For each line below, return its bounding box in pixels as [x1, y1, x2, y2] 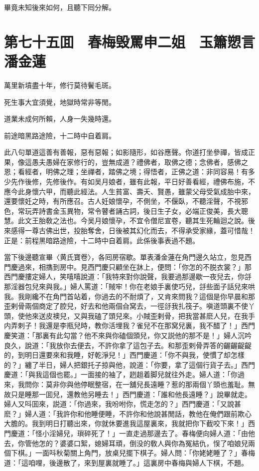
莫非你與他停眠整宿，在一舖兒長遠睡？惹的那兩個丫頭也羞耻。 [45, 379, 248, 389]
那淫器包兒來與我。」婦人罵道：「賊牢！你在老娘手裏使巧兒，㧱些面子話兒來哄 [4, 281, 255, 291]
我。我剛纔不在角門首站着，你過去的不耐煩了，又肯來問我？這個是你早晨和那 [4, 291, 255, 301]
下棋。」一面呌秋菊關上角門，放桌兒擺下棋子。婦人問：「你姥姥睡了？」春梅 [10, 448, 255, 458]
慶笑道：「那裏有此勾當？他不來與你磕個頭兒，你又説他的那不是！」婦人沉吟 [4, 330, 252, 340]
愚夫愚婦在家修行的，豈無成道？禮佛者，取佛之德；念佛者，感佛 [31, 156, 241, 167]
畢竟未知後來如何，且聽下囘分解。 [4, 2, 116, 12]
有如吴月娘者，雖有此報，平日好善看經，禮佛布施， [80, 176, 248, 187]
